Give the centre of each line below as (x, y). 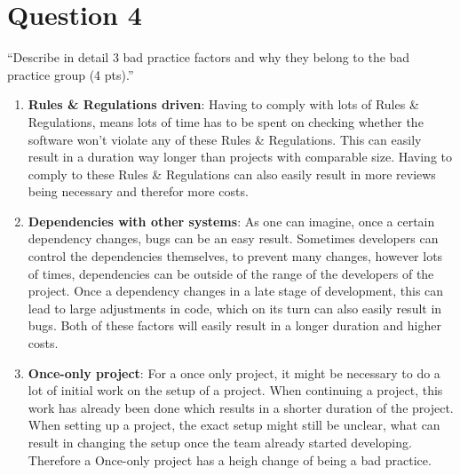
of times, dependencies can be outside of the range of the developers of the (231, 273)
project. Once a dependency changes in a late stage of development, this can (236, 291)
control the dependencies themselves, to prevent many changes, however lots (235, 256)
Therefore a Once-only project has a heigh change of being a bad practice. (230, 459)
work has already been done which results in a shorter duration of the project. (241, 407)
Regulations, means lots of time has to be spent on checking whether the (226, 121)
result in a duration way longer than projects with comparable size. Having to (240, 157)
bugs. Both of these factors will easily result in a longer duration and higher (234, 325)
